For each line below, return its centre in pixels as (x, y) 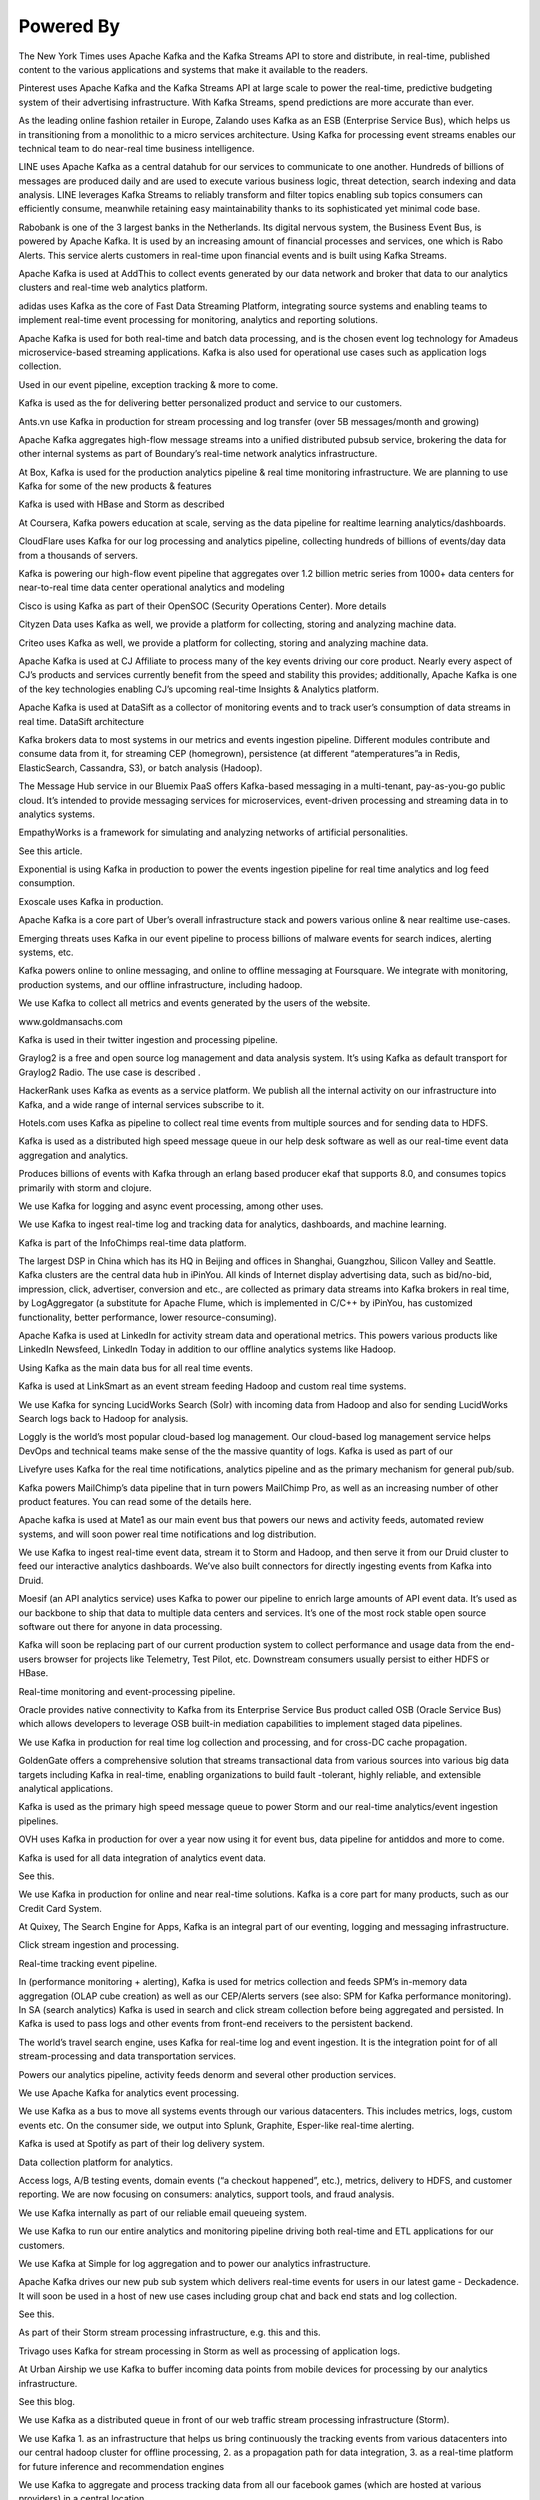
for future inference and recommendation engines (121, 2466)
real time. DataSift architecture (81, 721)
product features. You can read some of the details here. (135, 1501)
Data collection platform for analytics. (96, 2162)
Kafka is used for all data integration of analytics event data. (142, 1857)
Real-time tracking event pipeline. (88, 1963)
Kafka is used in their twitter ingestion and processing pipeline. (148, 1039)
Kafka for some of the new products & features (115, 486)
